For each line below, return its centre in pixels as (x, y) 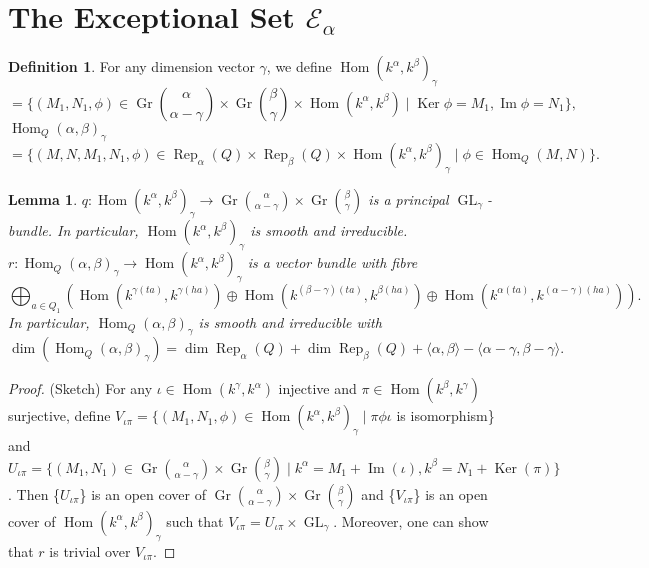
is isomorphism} (445, 415)
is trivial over (90, 550)
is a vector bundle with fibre (332, 262)
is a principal (408, 198)
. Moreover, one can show (411, 520)
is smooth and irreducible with (290, 321)
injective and (317, 388)
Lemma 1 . (43, 198)
